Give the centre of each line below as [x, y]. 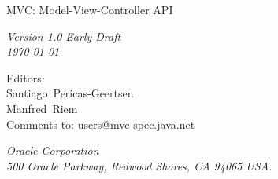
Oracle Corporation [53, 150]
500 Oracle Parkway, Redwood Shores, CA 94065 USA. [139, 165]
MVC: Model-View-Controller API [90, 9]
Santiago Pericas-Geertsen [70, 93]
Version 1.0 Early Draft [64, 36]
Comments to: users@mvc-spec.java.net [101, 124]
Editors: [26, 77]
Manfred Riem [42, 108]
